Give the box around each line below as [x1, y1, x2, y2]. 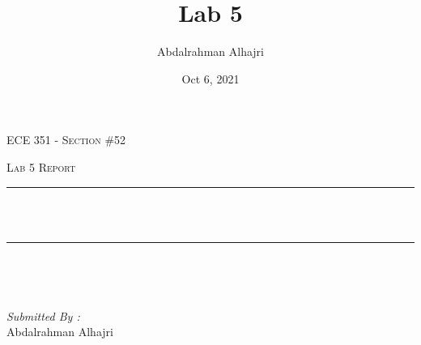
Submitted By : [6, 307, 80, 324]
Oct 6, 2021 [181, 70, 240, 87]
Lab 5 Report [6, 158, 76, 175]
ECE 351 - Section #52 [6, 131, 126, 148]
